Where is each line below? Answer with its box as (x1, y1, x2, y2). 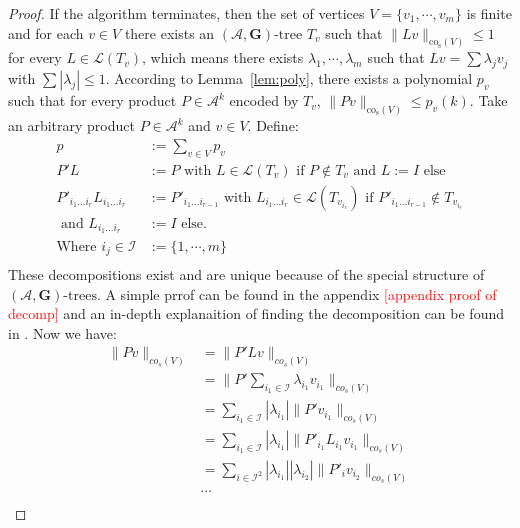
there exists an (124, 22, 215, 43)
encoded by (229, 90, 299, 111)
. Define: (247, 115, 299, 136)
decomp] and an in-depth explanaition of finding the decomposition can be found (8, 303, 504, 324)
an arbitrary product (8, 115, 135, 136)
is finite (466, 3, 512, 23)
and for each (8, 22, 84, 43)
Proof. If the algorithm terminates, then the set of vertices (8, 3, 365, 23)
